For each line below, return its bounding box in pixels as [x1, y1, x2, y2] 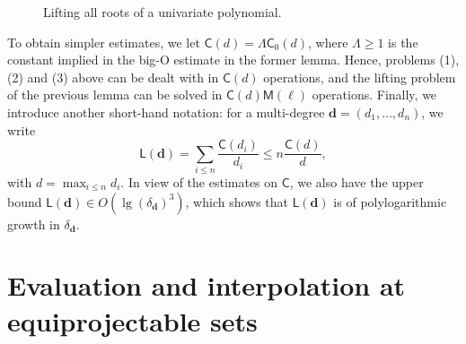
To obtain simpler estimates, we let [7, 32, 200, 51]
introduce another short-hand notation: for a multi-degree [7, 102, 325, 121]
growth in [7, 214, 60, 233]
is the [388, 32, 418, 51]
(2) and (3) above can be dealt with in [7, 67, 219, 86]
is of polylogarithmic [333, 192, 447, 211]
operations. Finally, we [312, 85, 437, 104]
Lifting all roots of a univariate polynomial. [43, 3, 282, 21]
